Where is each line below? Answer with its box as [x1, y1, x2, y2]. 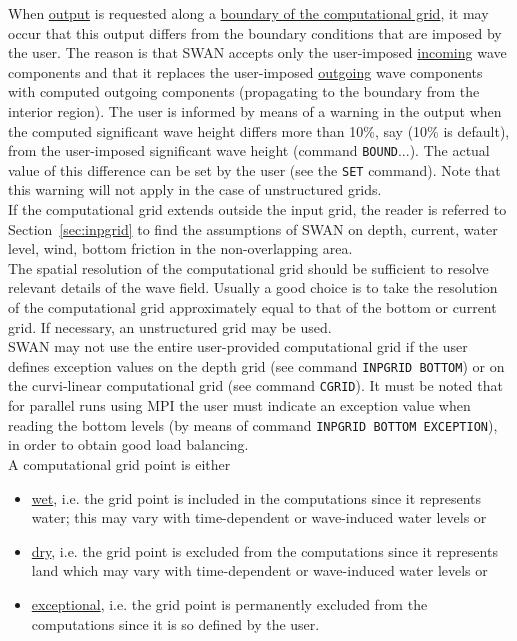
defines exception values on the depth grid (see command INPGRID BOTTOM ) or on [8, 355, 505, 376]
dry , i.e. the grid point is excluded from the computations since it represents [31, 540, 498, 561]
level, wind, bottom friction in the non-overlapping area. [8, 238, 353, 259]
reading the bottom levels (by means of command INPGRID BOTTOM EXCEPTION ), [8, 414, 498, 435]
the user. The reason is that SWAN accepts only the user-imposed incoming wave [8, 42, 507, 63]
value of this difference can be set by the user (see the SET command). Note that [8, 159, 501, 180]
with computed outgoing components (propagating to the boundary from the [8, 81, 480, 102]
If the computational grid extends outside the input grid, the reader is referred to [8, 199, 507, 220]
